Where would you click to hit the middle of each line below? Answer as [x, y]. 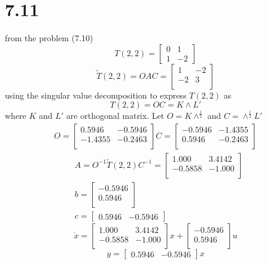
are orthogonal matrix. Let [115, 116]
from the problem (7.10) [49, 38]
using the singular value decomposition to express [96, 95]
